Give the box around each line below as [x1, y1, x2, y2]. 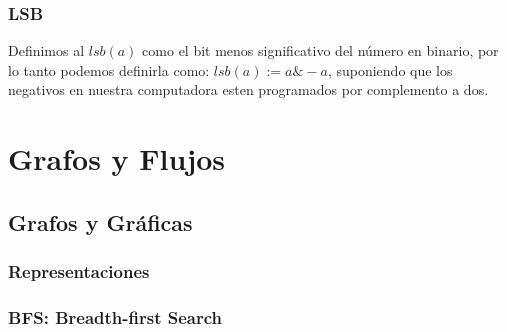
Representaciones [8, 259, 150, 284]
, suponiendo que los [327, 59, 453, 80]
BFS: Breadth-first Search [8, 304, 223, 329]
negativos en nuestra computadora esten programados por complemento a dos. [8, 79, 489, 100]
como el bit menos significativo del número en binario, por [142, 40, 499, 61]
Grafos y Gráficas [8, 206, 193, 237]
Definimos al [8, 40, 85, 61]
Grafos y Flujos [8, 138, 226, 179]
